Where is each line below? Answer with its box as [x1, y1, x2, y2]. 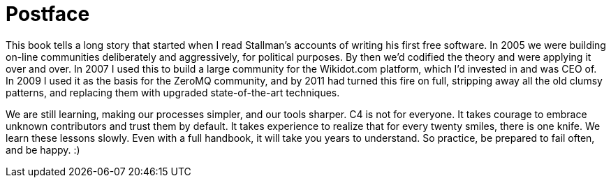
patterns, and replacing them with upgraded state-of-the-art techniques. [6, 86, 340, 98]
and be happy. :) [6, 143, 80, 156]
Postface [6, 2, 90, 26]
